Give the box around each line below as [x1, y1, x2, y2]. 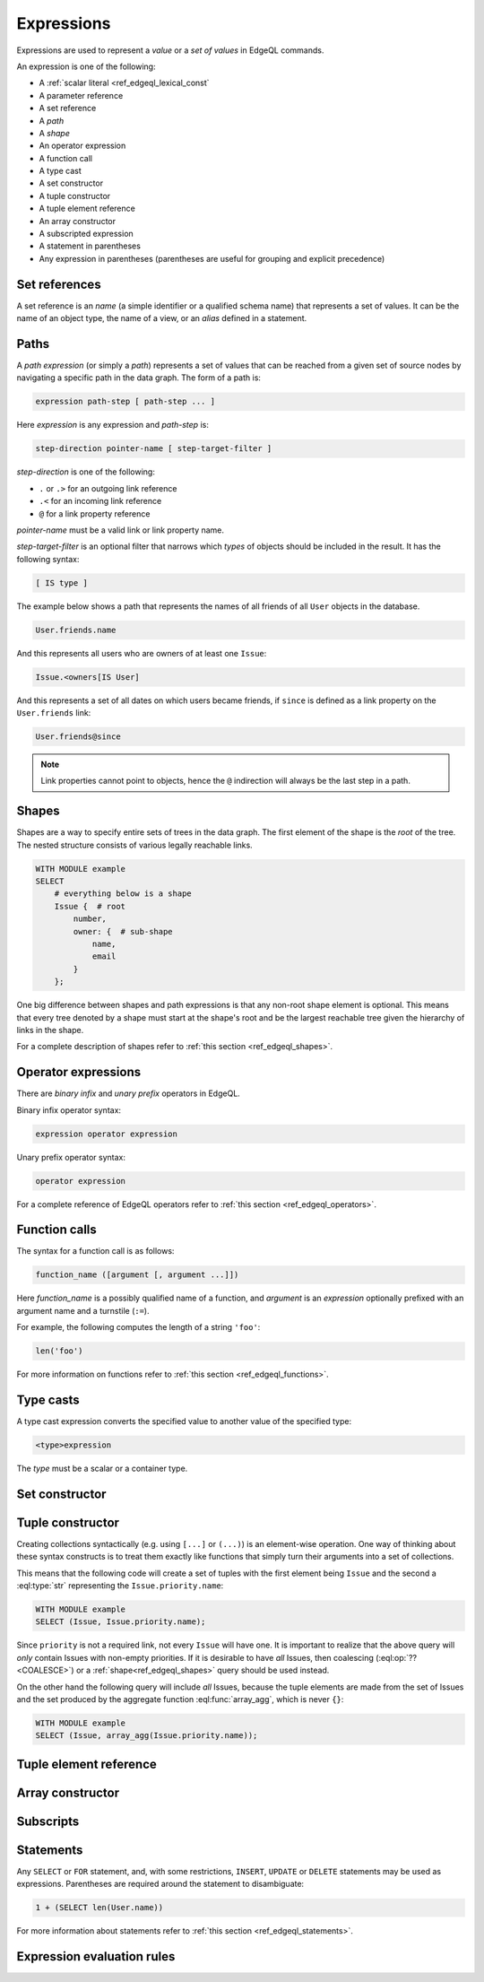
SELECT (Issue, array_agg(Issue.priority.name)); [35, 1731, 258, 1741]
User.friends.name [35, 624, 117, 635]
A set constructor [39, 178, 103, 188]
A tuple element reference [39, 203, 136, 214]
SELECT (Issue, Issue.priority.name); [35, 1617, 206, 1627]
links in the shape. [16, 1024, 84, 1035]
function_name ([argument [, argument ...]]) [35, 1270, 239, 1280]
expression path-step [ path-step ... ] [35, 396, 215, 407]
